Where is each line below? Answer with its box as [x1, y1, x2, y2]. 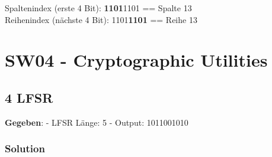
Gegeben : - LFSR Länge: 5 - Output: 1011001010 [5, 116, 188, 128]
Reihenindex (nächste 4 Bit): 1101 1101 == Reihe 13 [5, 13, 197, 25]
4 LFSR [5, 88, 53, 106]
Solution [5, 141, 45, 156]
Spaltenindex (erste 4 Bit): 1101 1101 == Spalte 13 [5, 2, 192, 14]
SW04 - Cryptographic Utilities [5, 48, 268, 72]
